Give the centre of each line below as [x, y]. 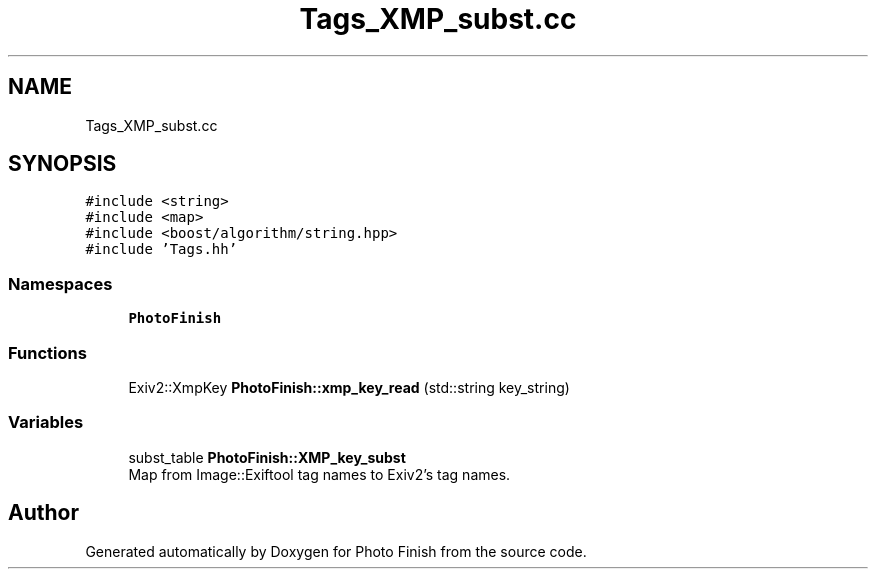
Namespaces [60, 283]
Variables [46, 422]
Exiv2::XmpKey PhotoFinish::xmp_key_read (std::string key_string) [349, 387]
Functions [47, 352]
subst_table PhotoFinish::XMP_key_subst [267, 457]
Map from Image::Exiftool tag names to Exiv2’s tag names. [319, 474]
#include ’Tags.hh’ [161, 249]
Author [43, 513]
